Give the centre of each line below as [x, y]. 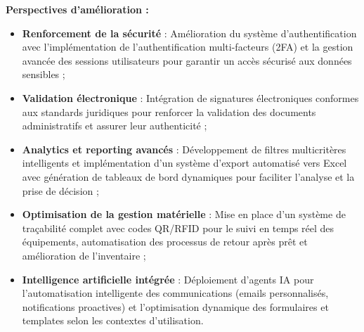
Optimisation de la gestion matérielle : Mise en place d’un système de [184, 214]
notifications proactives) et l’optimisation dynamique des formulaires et [175, 306]
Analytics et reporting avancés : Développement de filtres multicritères [184, 149]
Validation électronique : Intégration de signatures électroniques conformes [190, 97]
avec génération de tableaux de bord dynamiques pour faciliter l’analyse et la [188, 176]
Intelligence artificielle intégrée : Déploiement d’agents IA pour [168, 279]
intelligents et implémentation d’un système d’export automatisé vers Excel [184, 163]
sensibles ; [44, 74]
